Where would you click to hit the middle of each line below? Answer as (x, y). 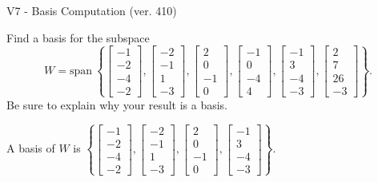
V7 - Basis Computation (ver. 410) (92, 10)
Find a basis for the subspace (78, 37)
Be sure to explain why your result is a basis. (117, 104)
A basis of (31, 148)
